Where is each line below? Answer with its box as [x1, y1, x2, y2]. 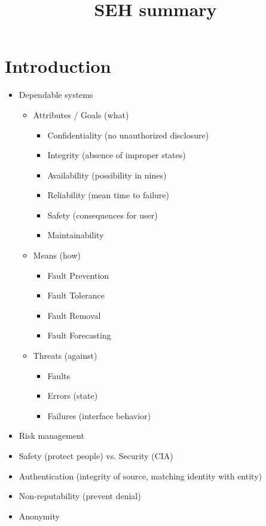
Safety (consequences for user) [47, 208, 158, 221]
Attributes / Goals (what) [33, 108, 129, 121]
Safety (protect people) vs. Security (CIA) [19, 450, 173, 462]
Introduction [5, 54, 111, 78]
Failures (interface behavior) [47, 409, 151, 422]
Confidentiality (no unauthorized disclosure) [47, 128, 209, 141]
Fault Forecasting [47, 329, 111, 342]
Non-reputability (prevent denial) [19, 490, 141, 502]
